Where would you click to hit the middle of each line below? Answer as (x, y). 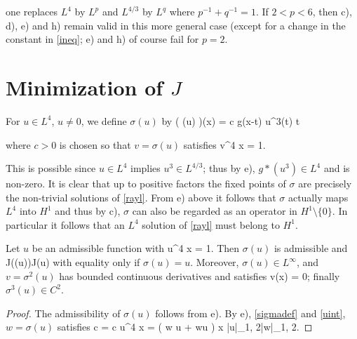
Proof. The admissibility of (63, 313)
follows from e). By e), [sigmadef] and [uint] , (250, 313)
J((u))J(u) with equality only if (73, 262)
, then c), (332, 11)
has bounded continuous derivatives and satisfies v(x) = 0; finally (200, 275)
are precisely (325, 184)
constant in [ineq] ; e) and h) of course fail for (102, 39)
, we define (104, 120)
